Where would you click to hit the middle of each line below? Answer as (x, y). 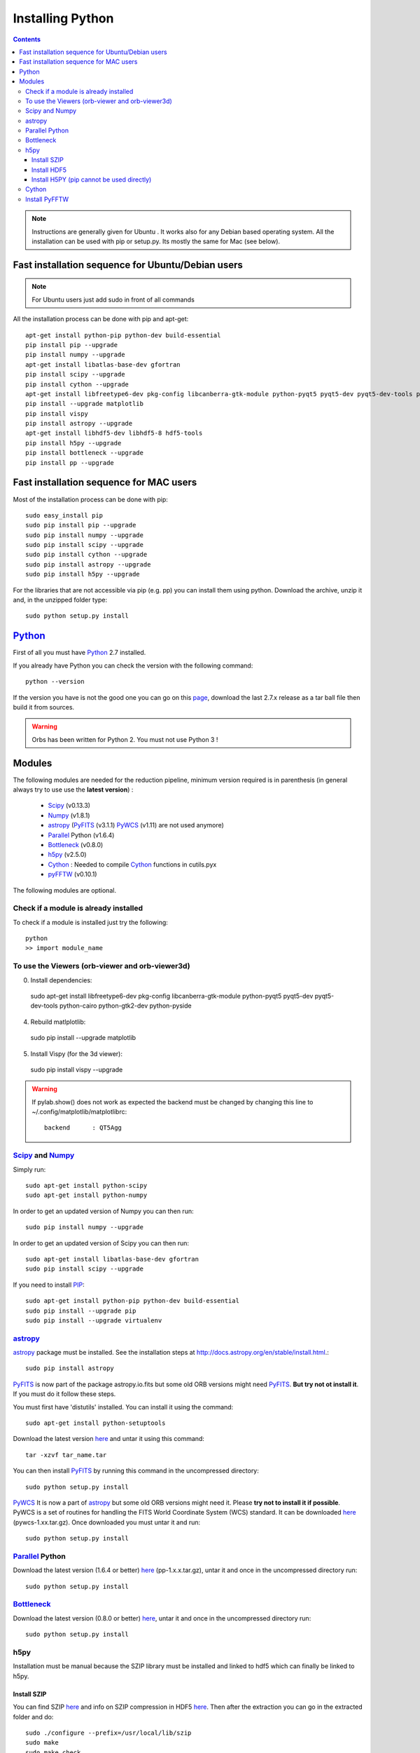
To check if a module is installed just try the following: (90, 922)
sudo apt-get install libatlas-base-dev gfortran (112, 1259)
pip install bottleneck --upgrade (84, 453)
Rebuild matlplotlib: (58, 1022)
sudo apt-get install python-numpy (86, 1195)
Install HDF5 (49, 170)
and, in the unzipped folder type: (60, 600)
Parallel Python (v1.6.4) (81, 835)
